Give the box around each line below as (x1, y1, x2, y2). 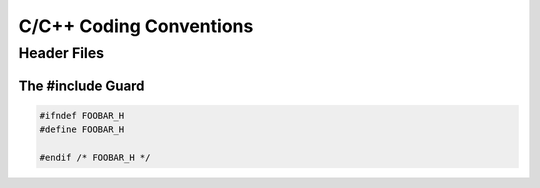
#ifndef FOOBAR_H (39, 110, 125, 121)
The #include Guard (18, 77, 145, 94)
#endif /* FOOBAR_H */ (39, 151, 151, 163)
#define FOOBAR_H (39, 124, 125, 135)
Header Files (18, 44, 105, 62)
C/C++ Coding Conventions (18, 15, 254, 37)
